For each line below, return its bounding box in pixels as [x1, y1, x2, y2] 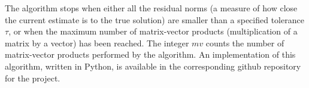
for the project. [5, 71, 60, 84]
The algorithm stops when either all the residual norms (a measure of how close [5, 2, 298, 14]
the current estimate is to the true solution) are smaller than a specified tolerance [5, 13, 304, 26]
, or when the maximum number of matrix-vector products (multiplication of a [8, 25, 298, 37]
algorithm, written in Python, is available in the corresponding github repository [5, 59, 301, 72]
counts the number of [205, 36, 284, 49]
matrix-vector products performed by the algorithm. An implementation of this [5, 48, 296, 61]
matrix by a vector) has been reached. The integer [5, 36, 189, 49]
